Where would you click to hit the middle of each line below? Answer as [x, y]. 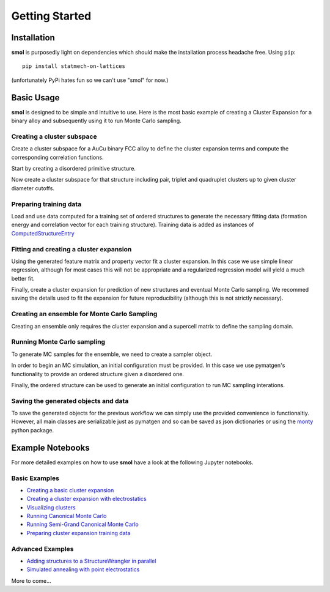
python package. [33, 430]
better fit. [23, 278]
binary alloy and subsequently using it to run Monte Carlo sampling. [96, 121]
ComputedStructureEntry [43, 233]
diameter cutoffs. [33, 188]
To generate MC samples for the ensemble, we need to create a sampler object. [112, 354]
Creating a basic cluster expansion [70, 490]
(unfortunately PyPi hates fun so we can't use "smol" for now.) [90, 80]
